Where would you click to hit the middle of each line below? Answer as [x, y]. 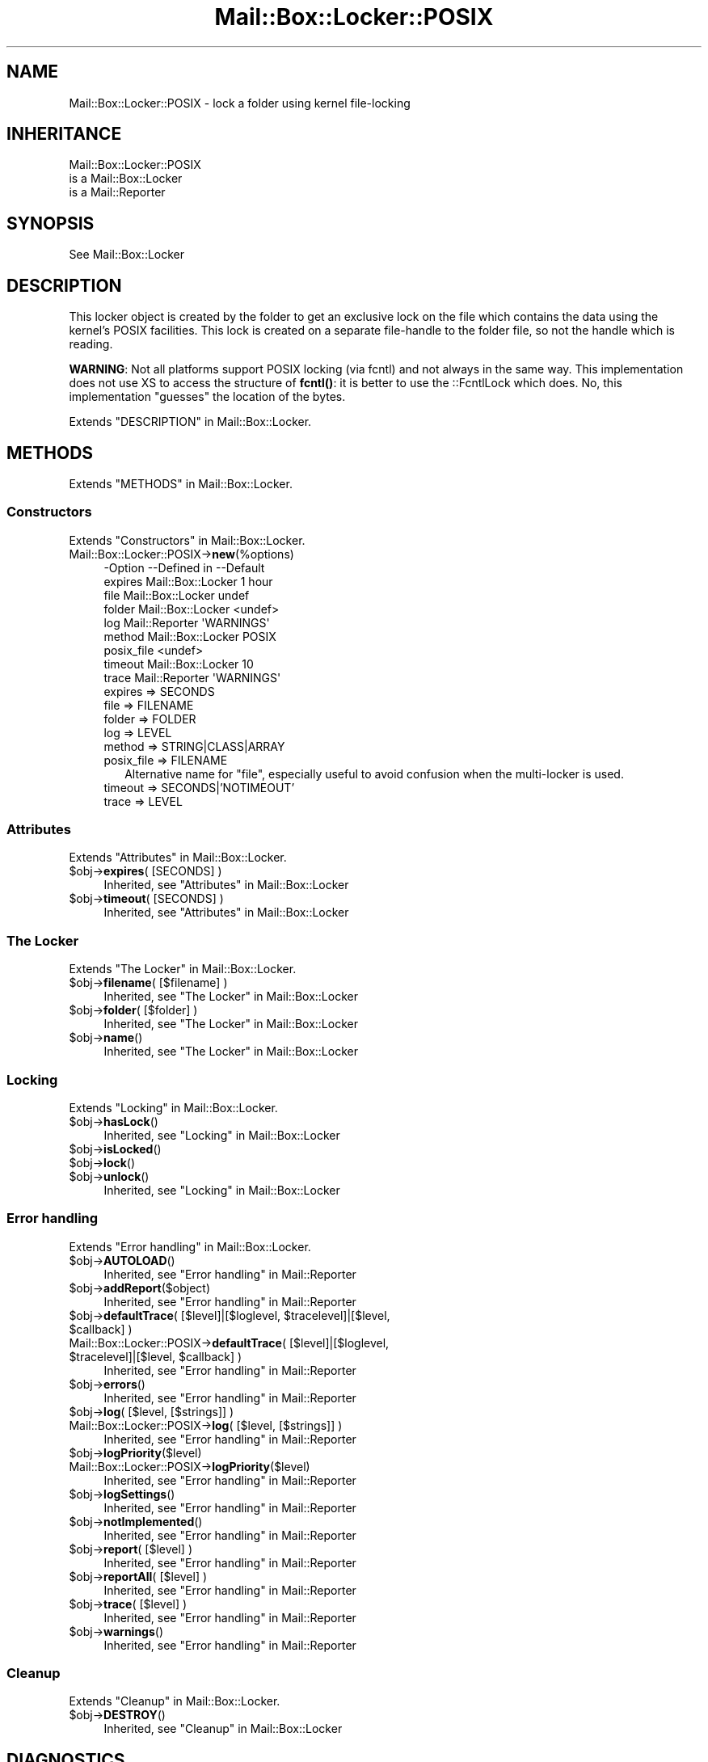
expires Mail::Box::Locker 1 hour [188, 581]
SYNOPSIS [51, 223]
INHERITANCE [64, 134]
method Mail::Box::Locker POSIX [190, 636]
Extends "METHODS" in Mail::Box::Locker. [181, 483]
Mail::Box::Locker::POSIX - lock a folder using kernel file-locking [240, 103]
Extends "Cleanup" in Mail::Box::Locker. [175, 1701]
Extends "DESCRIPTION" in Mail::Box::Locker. [190, 422]
